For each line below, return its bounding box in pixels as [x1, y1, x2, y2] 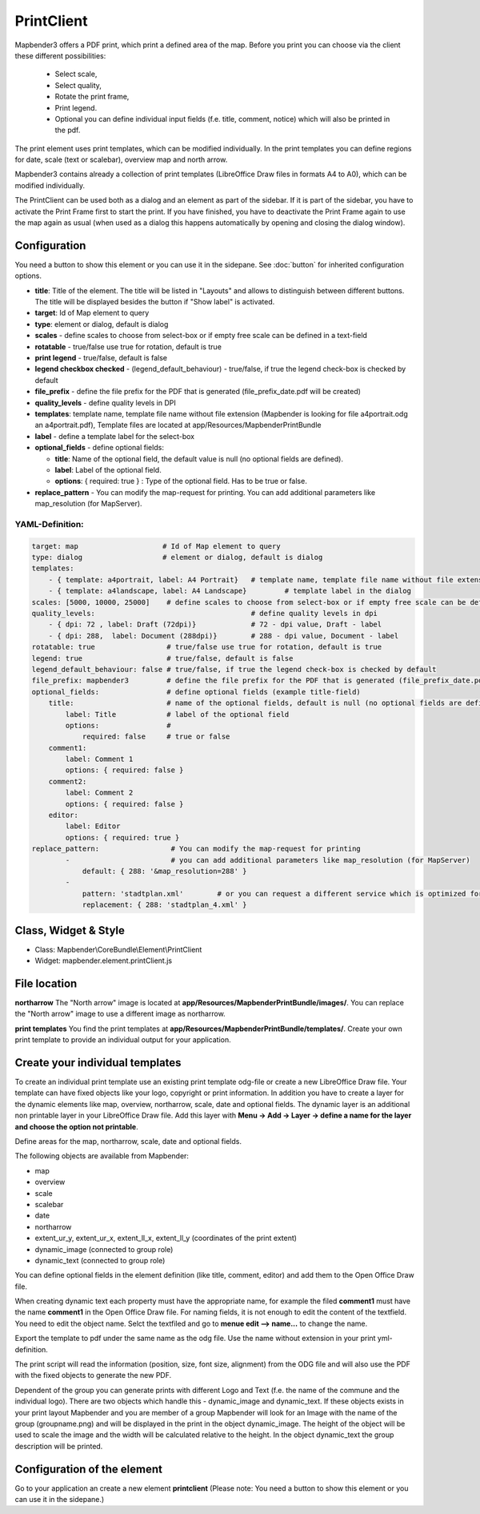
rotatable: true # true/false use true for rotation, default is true [31, 642, 382, 652]
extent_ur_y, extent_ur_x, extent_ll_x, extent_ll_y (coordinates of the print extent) [34, 1234, 298, 1243]
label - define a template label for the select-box [34, 431, 195, 441]
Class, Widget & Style [14, 924, 126, 937]
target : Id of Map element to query [34, 308, 150, 318]
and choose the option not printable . [14, 1121, 139, 1131]
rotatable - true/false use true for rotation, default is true [34, 341, 222, 352]
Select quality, [54, 80, 102, 90]
